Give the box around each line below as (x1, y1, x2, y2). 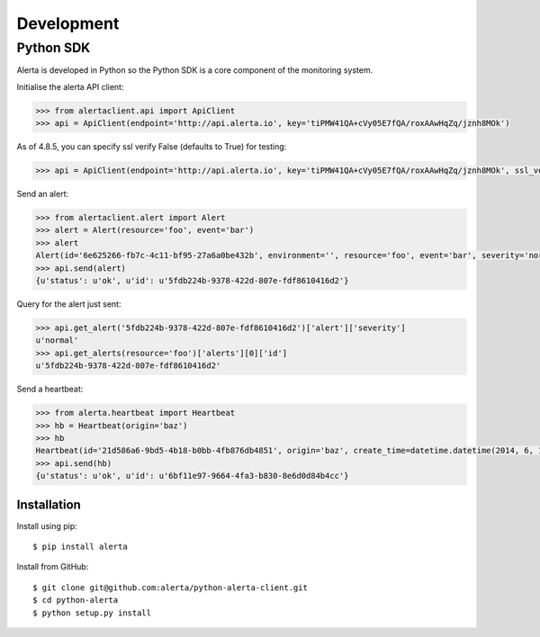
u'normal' (35, 336, 79, 345)
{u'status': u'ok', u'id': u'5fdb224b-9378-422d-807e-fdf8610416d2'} (35, 275, 349, 286)
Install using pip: (16, 520, 78, 531)
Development (16, 13, 120, 33)
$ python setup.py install (32, 607, 152, 618)
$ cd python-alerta (32, 595, 119, 606)
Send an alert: (16, 189, 69, 200)
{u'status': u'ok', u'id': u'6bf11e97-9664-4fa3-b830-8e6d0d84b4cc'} (35, 471, 349, 481)
